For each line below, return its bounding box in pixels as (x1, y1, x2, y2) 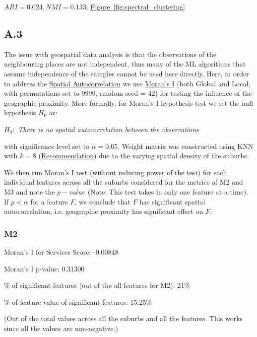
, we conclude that (74, 196, 130, 206)
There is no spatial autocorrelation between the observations (18, 124, 199, 134)
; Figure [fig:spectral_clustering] (86, 1, 185, 11)
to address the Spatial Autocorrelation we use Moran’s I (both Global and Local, (4, 78, 251, 88)
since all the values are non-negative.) (4, 323, 119, 333)
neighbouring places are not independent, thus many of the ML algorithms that (4, 59, 246, 69)
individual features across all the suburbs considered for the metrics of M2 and (4, 177, 243, 187)
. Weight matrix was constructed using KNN (118, 140, 254, 151)
